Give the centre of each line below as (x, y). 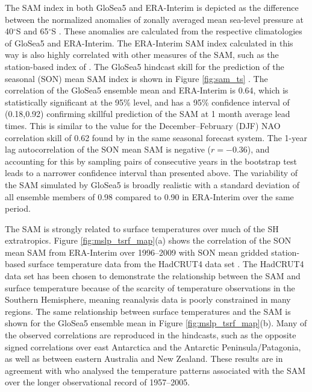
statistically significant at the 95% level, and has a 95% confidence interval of (147, 102)
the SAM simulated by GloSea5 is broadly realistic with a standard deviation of (152, 184)
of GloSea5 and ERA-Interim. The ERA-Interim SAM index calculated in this (149, 43)
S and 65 (32, 31)
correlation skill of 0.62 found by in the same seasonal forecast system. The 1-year (156, 137)
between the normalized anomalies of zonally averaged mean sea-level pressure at (154, 19)
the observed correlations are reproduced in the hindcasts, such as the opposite (151, 335)
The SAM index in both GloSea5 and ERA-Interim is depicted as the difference (152, 7)
